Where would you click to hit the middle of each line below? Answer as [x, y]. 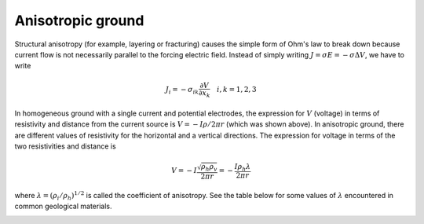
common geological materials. [63, 206]
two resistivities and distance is [66, 146]
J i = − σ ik [182, 90]
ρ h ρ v [209, 167]
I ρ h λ [243, 167]
